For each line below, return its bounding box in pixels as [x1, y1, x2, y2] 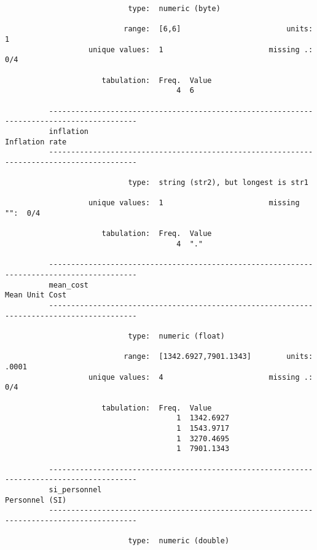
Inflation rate [5, 137, 67, 146]
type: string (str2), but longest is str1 [128, 178, 308, 187]
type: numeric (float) [128, 332, 225, 340]
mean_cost [49, 280, 89, 289]
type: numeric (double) [128, 536, 230, 546]
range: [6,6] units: [123, 25, 313, 34]
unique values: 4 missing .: [88, 372, 313, 382]
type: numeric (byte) [128, 4, 221, 13]
